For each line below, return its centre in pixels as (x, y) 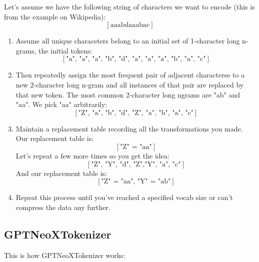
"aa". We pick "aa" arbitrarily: (61, 104)
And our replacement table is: (61, 173)
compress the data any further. (63, 207)
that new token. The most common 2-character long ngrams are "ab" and (128, 94)
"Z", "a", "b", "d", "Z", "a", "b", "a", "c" (136, 113)
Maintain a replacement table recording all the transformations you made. (129, 128)
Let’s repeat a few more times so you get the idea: (92, 155)
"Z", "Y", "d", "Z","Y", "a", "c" (136, 164)
